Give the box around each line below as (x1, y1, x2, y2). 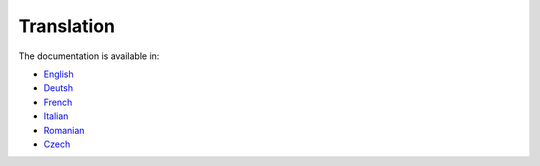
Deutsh (43, 82, 74, 94)
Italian (43, 110, 69, 122)
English (43, 68, 74, 80)
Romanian (43, 124, 85, 136)
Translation (18, 15, 115, 37)
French (43, 96, 73, 108)
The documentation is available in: (18, 50, 160, 62)
